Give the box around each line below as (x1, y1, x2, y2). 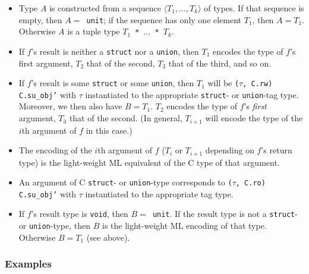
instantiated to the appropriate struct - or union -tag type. (85, 88, 299, 100)
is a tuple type (67, 25, 120, 37)
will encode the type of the (205, 112, 303, 124)
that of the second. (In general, (69, 112, 182, 124)
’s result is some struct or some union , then (31, 77, 194, 89)
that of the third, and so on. (168, 56, 272, 69)
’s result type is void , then (31, 207, 128, 220)
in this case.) (86, 124, 133, 136)
